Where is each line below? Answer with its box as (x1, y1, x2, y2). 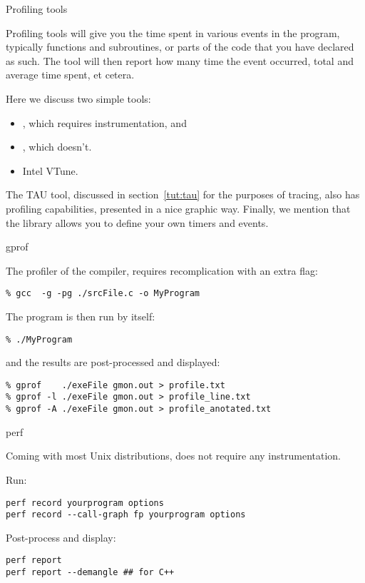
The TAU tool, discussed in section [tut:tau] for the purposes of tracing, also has (6, 187, 360, 202)
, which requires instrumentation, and (22, 115, 187, 130)
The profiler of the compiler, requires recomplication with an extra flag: (6, 263, 318, 278)
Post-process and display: (6, 529, 116, 544)
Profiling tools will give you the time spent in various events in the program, (6, 25, 340, 40)
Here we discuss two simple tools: (6, 91, 151, 106)
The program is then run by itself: (6, 308, 155, 323)
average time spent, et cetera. (6, 67, 135, 82)
